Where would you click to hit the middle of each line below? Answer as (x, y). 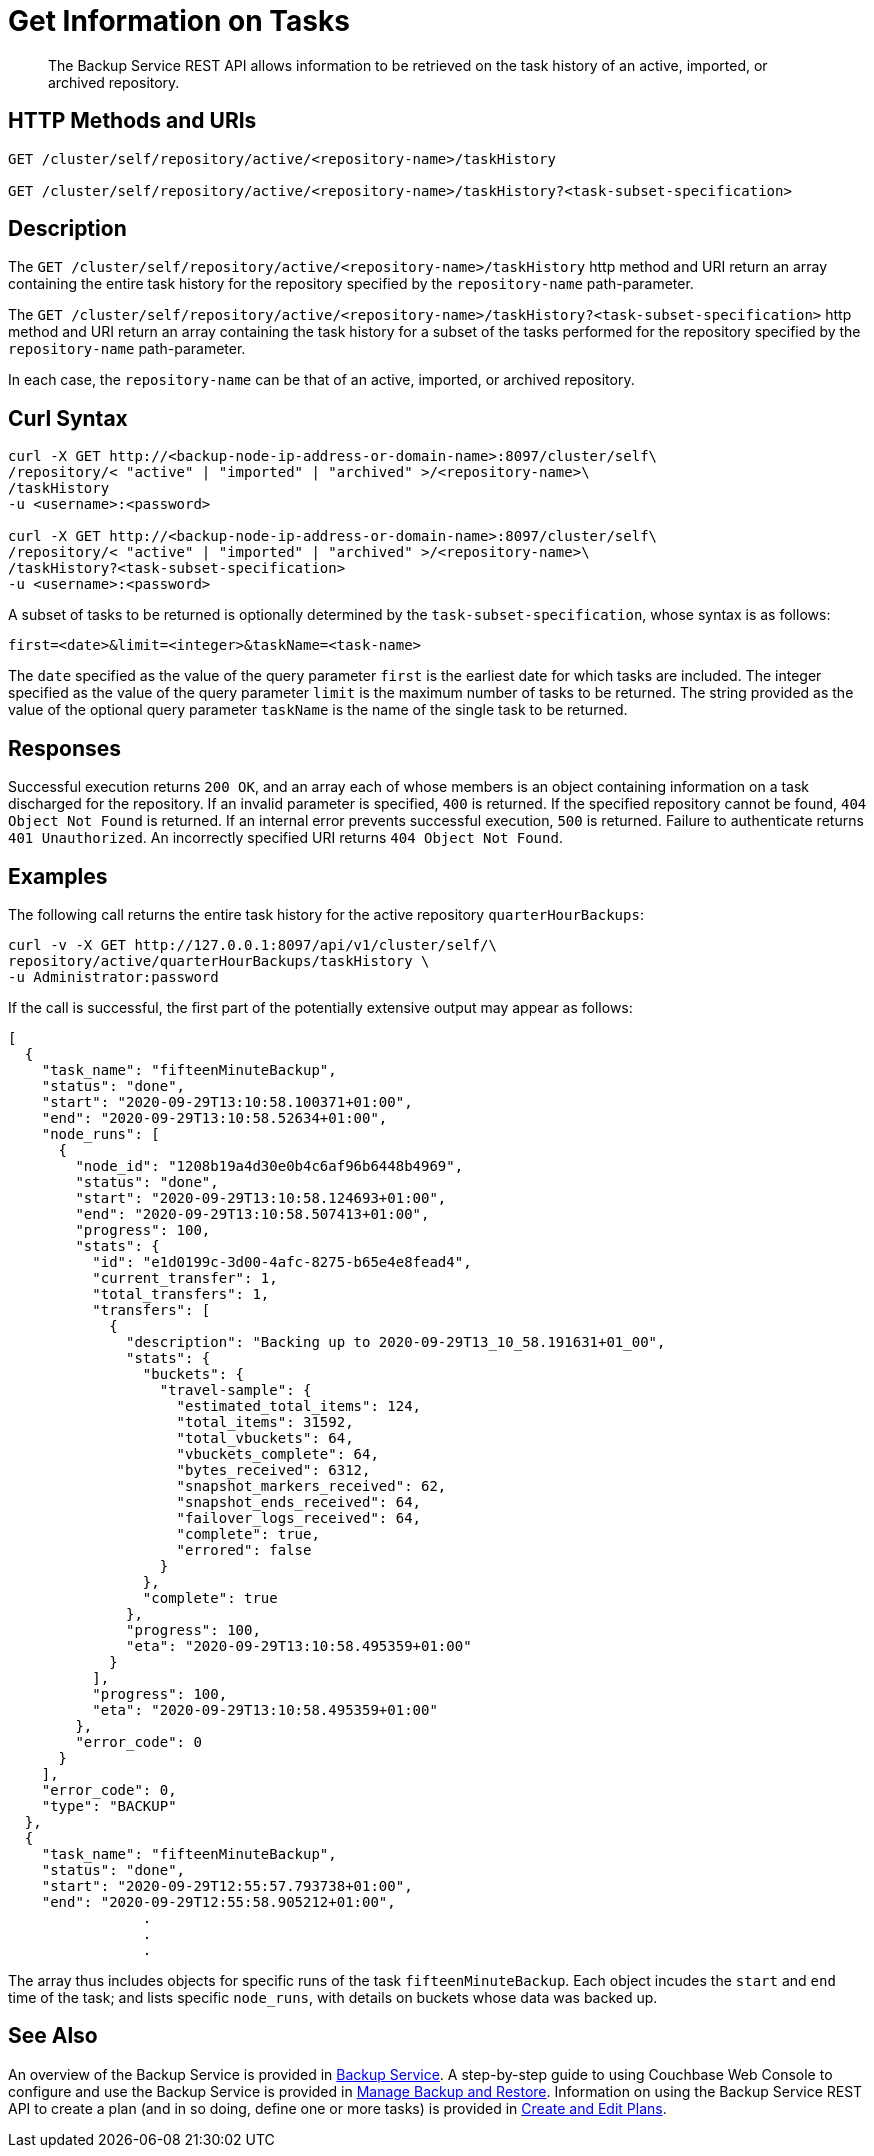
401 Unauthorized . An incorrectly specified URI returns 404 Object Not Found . (285, 838)
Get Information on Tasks (179, 21)
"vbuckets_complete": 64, (277, 1453)
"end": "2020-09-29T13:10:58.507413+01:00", (252, 1213)
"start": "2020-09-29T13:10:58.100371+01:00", (227, 1101)
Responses (65, 748)
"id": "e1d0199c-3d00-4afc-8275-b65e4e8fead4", (282, 1261)
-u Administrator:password (113, 976)
